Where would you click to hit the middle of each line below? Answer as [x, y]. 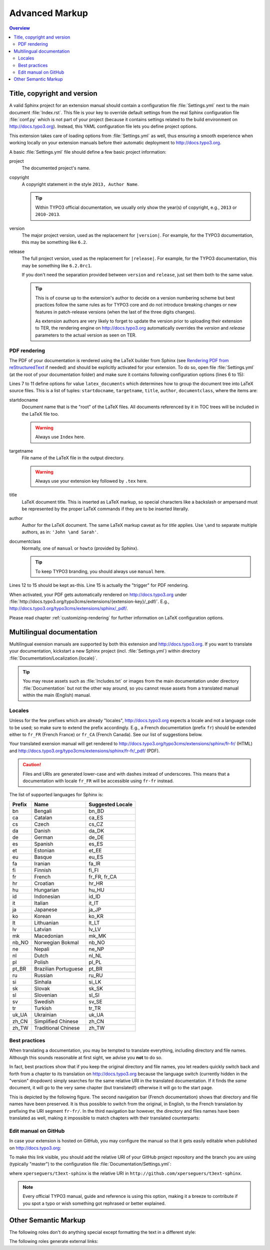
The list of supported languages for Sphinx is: [56, 795]
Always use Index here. [60, 437]
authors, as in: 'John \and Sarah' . [60, 532]
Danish [42, 830]
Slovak [42, 988]
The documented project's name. [56, 168]
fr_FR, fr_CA [103, 876]
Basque [43, 857]
